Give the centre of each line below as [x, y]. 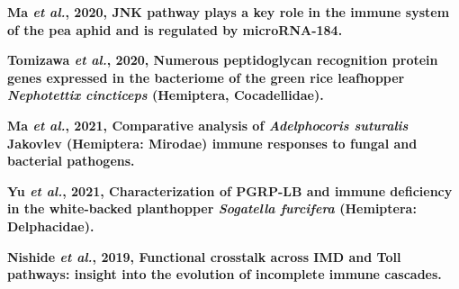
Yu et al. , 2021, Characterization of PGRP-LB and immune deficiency [230, 190]
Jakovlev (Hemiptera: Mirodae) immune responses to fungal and [212, 143]
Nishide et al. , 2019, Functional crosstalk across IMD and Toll [204, 256]
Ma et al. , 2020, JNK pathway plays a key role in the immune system [229, 12]
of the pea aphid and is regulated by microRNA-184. [175, 29]
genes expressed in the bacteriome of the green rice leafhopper [206, 77]
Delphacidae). [51, 226]
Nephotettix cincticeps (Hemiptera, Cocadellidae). [166, 95]
